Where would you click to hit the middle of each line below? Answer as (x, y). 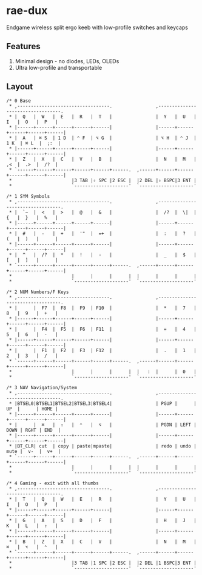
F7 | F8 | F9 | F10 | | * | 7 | (119, 308)
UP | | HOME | (32, 409)
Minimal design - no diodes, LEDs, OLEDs (67, 61)
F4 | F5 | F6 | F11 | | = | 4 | (119, 329)
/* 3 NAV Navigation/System (42, 387)
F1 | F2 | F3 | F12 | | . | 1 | (119, 350)
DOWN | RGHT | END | (34, 430)
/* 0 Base (19, 101)
